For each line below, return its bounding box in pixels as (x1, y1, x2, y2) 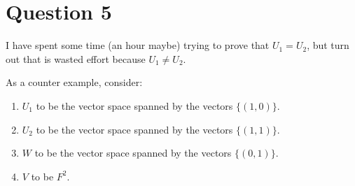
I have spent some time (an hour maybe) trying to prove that (6, 38, 270, 52)
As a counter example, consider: (6, 75, 143, 90)
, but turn (307, 38, 349, 52)
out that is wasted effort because (6, 51, 146, 66)
